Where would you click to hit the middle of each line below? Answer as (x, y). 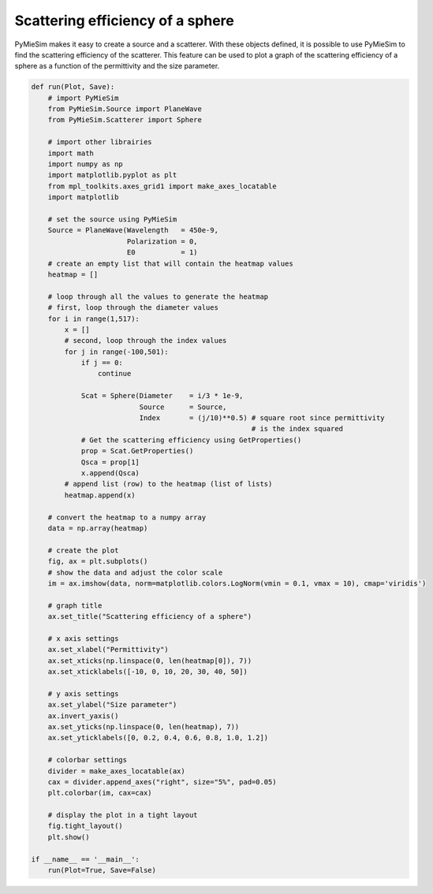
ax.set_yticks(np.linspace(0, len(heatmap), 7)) (144, 726)
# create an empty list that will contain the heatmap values (170, 263)
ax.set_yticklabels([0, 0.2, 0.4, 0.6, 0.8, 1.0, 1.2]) (158, 738)
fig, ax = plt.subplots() (98, 561)
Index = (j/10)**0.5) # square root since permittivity (262, 418)
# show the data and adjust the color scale (135, 572)
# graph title (75, 605)
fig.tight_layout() (86, 826)
